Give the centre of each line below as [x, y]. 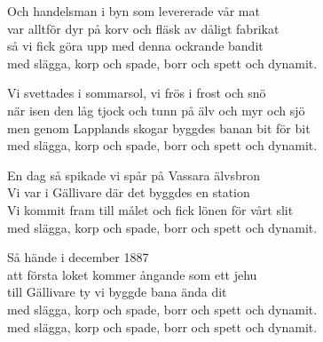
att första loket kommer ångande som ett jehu [132, 274]
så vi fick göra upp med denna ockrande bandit [135, 46]
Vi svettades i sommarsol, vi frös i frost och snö [137, 93]
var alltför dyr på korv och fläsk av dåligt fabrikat [143, 28]
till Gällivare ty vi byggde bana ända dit [117, 292]
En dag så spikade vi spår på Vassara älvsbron [134, 175]
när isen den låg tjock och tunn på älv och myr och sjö [156, 110]
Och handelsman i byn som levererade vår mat [134, 11]
